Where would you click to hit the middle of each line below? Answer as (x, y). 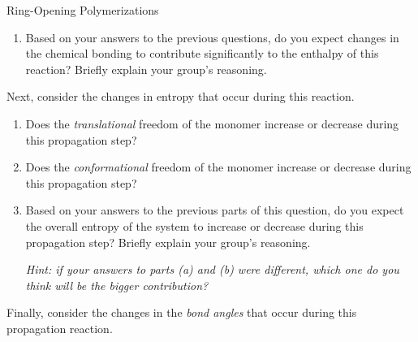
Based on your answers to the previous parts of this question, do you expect (215, 210)
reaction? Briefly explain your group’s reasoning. (146, 69)
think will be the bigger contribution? (117, 285)
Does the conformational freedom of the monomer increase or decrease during (218, 167)
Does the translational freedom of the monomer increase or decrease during (212, 123)
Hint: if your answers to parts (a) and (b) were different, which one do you (212, 269)
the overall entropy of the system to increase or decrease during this (194, 225)
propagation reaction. (60, 328)
